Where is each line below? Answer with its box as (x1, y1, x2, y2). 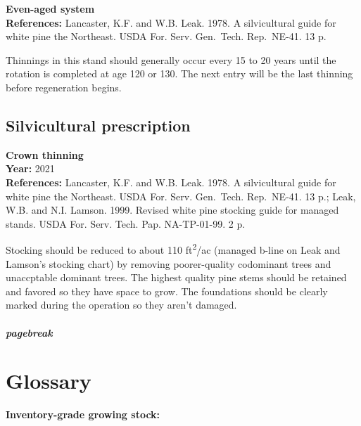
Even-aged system (6, 1, 95, 15)
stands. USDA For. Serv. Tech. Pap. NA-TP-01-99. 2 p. (6, 216, 246, 231)
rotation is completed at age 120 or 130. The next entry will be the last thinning (6, 66, 353, 81)
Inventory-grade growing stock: (6, 407, 160, 422)
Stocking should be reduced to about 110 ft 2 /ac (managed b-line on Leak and (6, 240, 341, 257)
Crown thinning (6, 147, 84, 162)
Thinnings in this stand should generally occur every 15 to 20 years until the (6, 52, 336, 67)
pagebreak (6, 325, 53, 340)
